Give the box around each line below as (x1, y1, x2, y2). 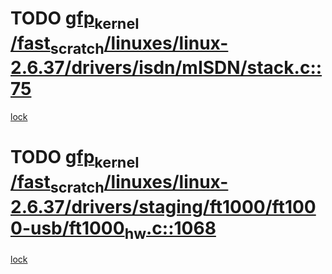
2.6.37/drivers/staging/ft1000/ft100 (10, 195, 317, 218)
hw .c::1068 (124, 217, 217, 243)
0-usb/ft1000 (10, 217, 125, 239)
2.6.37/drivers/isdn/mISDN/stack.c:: (10, 57, 323, 79)
